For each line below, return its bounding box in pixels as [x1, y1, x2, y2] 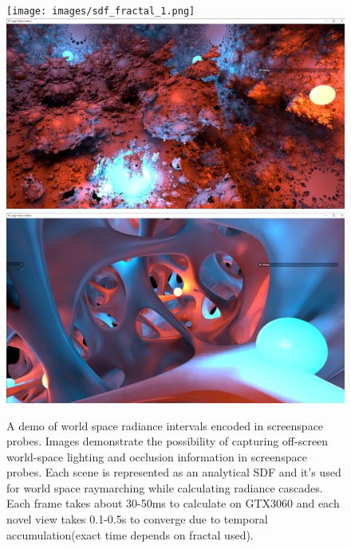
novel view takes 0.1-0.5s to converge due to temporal [6, 511, 268, 527]
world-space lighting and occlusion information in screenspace [6, 448, 307, 465]
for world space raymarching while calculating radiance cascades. [6, 479, 323, 496]
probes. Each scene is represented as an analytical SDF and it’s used [6, 464, 341, 480]
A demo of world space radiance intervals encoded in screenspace [6, 417, 324, 433]
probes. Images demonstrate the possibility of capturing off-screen [6, 433, 329, 449]
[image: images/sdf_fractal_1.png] [6, 6, 195, 17]
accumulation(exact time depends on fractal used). [6, 526, 254, 543]
